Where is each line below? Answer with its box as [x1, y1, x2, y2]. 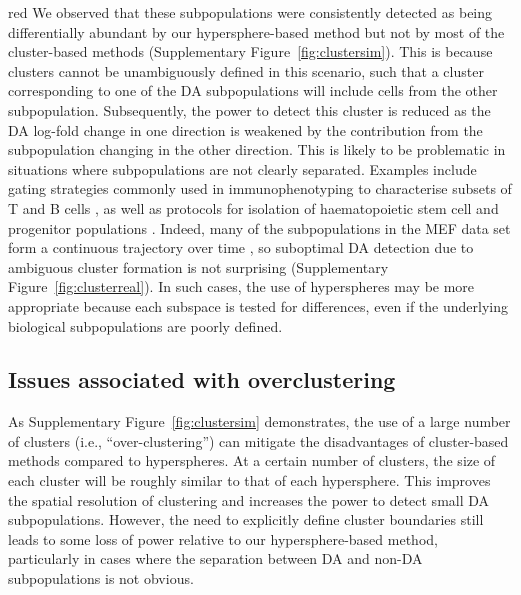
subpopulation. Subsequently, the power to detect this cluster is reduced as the [8, 99, 491, 120]
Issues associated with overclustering [8, 364, 396, 395]
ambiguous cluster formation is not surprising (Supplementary [8, 256, 389, 277]
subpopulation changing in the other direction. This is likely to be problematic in [8, 139, 506, 160]
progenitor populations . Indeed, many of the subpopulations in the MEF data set [8, 217, 511, 238]
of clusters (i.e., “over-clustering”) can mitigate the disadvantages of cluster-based [8, 430, 509, 451]
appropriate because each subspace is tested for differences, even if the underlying [8, 295, 508, 316]
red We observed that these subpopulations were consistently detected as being [8, 2, 493, 22]
